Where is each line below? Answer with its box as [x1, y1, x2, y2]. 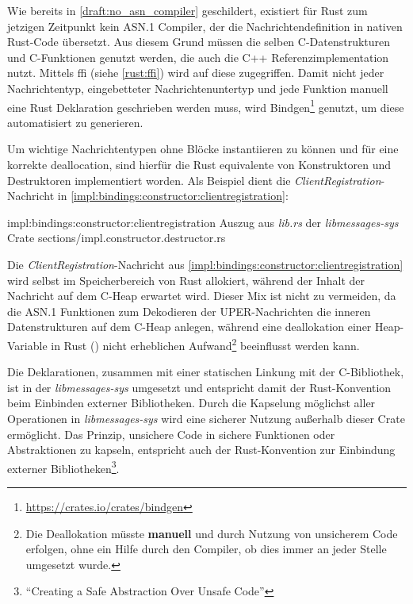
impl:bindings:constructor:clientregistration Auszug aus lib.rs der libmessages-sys [7, 214, 399, 230]
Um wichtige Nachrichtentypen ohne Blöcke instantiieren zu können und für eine [7, 140, 399, 157]
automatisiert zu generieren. [7, 113, 143, 130]
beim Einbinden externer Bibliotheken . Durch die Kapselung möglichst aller [7, 394, 376, 411]
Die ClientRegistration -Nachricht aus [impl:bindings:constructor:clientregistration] [7, 256, 403, 272]
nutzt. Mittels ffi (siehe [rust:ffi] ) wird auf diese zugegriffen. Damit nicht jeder [7, 64, 384, 81]
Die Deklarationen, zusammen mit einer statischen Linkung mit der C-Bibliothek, [7, 364, 404, 380]
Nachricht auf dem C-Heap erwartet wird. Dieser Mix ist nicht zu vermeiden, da [7, 287, 396, 304]
